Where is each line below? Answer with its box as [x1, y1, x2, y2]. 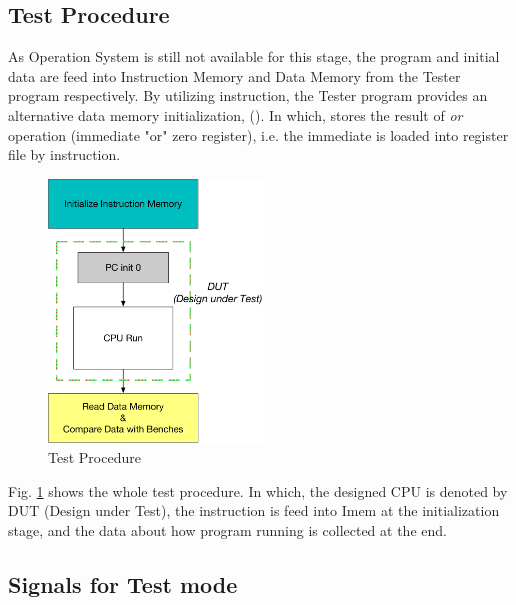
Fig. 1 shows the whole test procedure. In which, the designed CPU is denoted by [8, 480, 508, 501]
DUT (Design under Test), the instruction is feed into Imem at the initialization [8, 500, 500, 521]
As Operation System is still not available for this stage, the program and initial [8, 46, 500, 67]
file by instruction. [8, 144, 121, 165]
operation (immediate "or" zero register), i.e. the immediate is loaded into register [8, 124, 509, 145]
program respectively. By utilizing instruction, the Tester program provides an [8, 85, 488, 106]
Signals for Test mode [8, 568, 238, 599]
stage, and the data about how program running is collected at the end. [8, 519, 447, 540]
